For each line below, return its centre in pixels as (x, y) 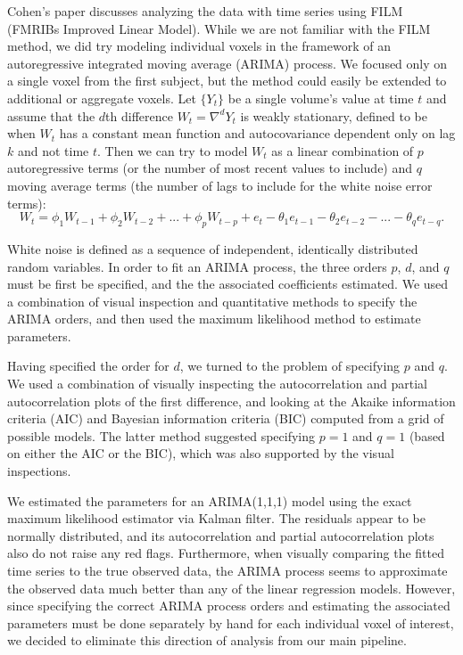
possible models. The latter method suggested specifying (161, 435)
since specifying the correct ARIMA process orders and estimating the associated (229, 606)
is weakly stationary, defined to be (334, 115)
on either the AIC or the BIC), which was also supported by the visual (201, 453)
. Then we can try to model (173, 150)
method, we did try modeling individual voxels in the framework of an (199, 46)
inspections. (39, 471)
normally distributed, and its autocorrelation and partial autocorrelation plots (221, 535)
